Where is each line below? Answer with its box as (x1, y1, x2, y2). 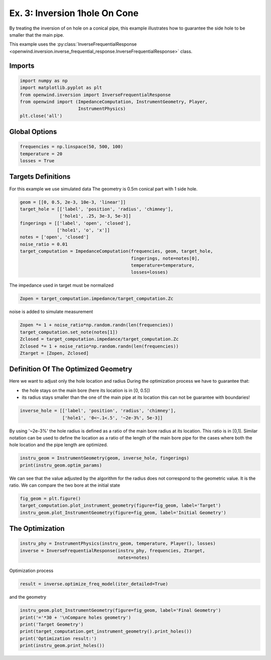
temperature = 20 (20, 151, 63, 157)
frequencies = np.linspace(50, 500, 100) (20, 144, 123, 150)
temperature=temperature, (130, 263, 195, 268)
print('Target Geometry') (20, 621, 84, 627)
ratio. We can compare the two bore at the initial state (9, 482, 120, 488)
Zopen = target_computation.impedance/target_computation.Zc (20, 296, 174, 301)
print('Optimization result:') (20, 635, 97, 641)
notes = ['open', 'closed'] (20, 234, 89, 240)
